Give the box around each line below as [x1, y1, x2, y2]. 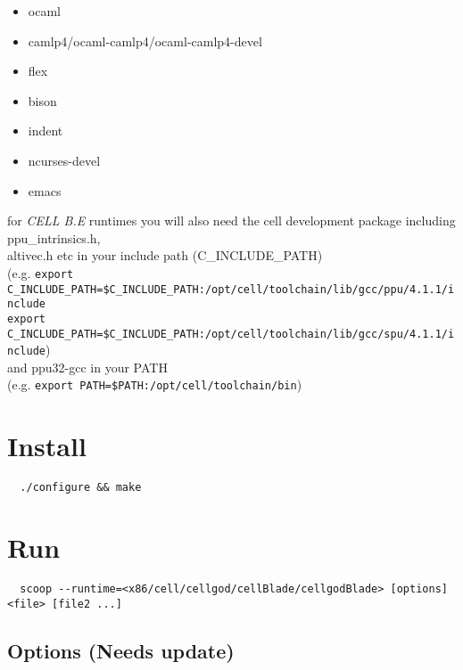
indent [28, 121, 63, 140]
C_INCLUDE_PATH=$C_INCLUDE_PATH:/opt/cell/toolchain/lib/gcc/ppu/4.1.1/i [7, 282, 455, 296]
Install [7, 428, 87, 464]
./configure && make [20, 481, 142, 494]
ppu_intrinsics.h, [7, 228, 101, 247]
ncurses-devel [28, 151, 101, 169]
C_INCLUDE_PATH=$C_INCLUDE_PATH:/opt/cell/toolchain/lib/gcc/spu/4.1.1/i [7, 327, 455, 340]
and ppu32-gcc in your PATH [7, 357, 168, 376]
